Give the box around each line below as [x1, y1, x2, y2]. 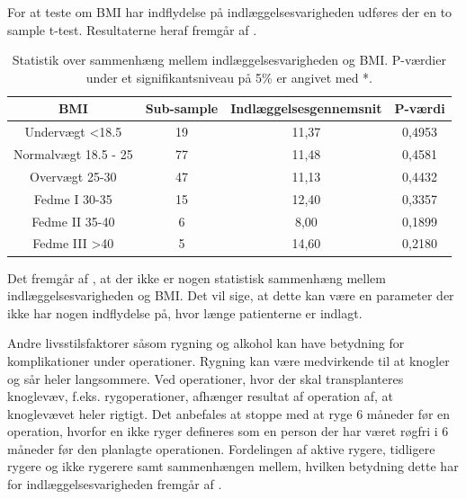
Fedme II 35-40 [31, 211, 115, 230]
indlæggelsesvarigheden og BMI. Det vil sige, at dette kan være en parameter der [7, 286, 454, 305]
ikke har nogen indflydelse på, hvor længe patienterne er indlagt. [7, 303, 363, 322]
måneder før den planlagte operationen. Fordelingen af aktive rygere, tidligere [7, 439, 435, 458]
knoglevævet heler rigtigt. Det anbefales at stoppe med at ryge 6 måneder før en [7, 404, 451, 423]
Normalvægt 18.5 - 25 [13, 145, 133, 164]
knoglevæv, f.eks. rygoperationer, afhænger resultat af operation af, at [7, 387, 394, 405]
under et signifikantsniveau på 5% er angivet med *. [85, 67, 372, 86]
